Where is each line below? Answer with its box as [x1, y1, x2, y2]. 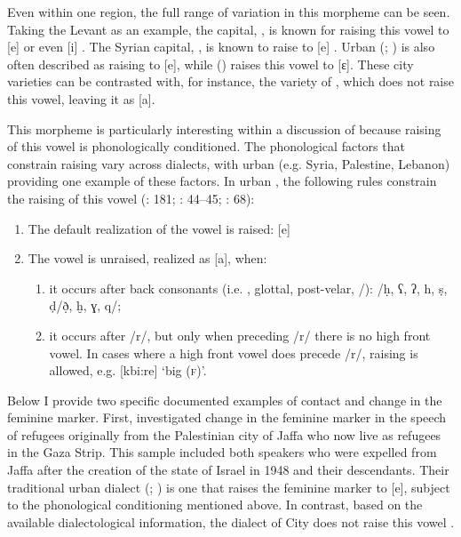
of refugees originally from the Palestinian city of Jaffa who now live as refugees [7, 425, 441, 444]
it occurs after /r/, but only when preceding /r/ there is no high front [49, 325, 431, 344]
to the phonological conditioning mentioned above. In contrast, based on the [7, 495, 423, 514]
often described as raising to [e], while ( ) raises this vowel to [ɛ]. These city [7, 54, 414, 73]
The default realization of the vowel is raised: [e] [28, 219, 290, 237]
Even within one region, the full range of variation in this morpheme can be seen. [7, 3, 450, 20]
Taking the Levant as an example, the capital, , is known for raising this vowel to [7, 20, 449, 38]
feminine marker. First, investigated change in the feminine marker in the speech [7, 408, 447, 427]
